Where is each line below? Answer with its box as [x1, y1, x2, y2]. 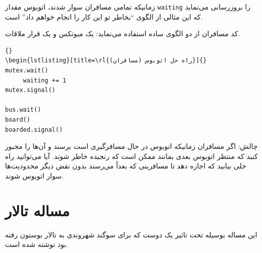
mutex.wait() [5, 67, 48, 74]
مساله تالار [5, 200, 70, 220]
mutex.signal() [5, 87, 56, 94]
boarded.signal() [5, 126, 63, 133]
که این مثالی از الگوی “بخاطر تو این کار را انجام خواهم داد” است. [5, 11, 203, 22]
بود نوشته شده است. [5, 239, 68, 249]
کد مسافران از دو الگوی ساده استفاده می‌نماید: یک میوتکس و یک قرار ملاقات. [5, 28, 240, 39]
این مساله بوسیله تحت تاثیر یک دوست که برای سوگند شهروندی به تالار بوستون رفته [5, 229, 257, 239]
